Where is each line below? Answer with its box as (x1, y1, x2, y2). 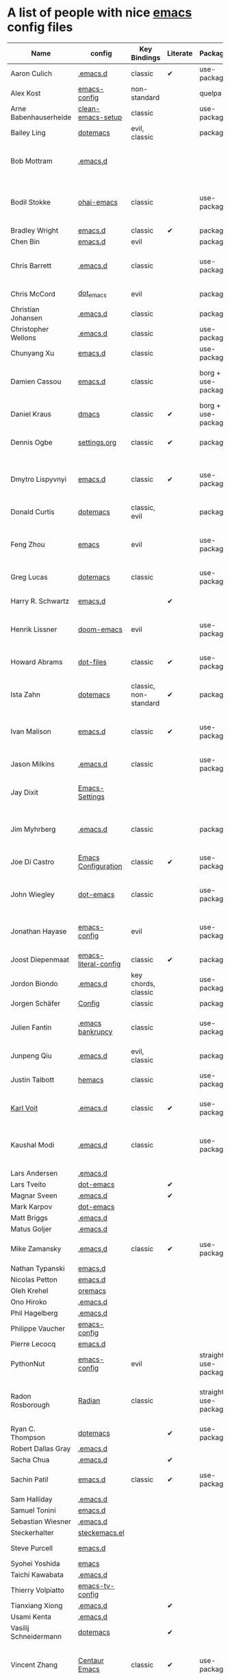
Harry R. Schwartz (10, 596, 70, 605)
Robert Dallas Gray (10, 1443, 71, 1453)
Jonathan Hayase (10, 926, 67, 936)
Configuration (77, 861, 123, 871)
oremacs (77, 1285, 107, 1295)
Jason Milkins (10, 759, 55, 769)
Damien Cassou (10, 376, 62, 386)
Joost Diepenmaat (10, 955, 70, 964)
